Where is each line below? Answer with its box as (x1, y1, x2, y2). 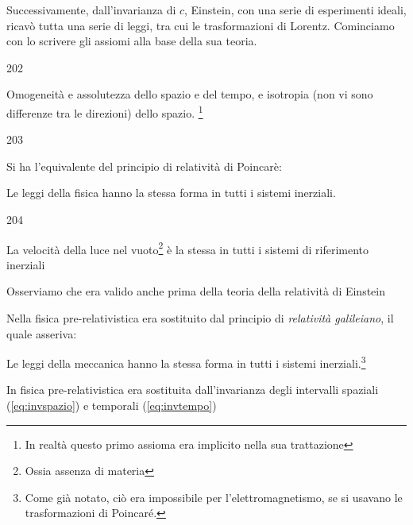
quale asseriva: (6, 325, 77, 342)
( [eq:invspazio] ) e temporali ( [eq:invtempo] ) (6, 397, 217, 414)
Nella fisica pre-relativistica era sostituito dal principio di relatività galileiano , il (6, 310, 394, 326)
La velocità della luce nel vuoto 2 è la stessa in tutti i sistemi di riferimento (6, 238, 369, 257)
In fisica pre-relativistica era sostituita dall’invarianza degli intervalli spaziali (6, 381, 379, 398)
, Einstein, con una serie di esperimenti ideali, (184, 2, 407, 17)
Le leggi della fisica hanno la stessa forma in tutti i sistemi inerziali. (6, 184, 336, 201)
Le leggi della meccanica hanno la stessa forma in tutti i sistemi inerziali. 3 (6, 353, 366, 371)
